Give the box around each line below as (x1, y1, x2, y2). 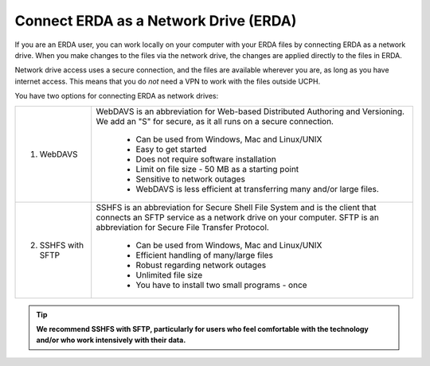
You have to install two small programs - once (135, 279, 307, 290)
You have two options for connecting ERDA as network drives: (14, 91, 219, 101)
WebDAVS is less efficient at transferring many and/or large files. (135, 183, 380, 194)
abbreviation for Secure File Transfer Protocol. (96, 221, 270, 232)
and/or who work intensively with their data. (36, 335, 186, 345)
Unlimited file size (135, 269, 203, 280)
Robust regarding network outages (135, 259, 267, 271)
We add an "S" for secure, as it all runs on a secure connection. (96, 115, 334, 127)
